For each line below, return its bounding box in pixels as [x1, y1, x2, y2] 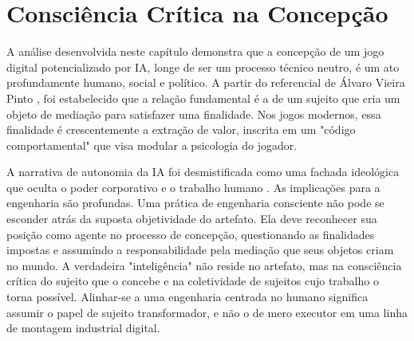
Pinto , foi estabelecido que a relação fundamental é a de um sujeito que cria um [6, 89, 400, 106]
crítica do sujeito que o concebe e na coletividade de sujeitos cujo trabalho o [6, 272, 379, 289]
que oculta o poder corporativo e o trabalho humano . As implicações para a [6, 178, 380, 195]
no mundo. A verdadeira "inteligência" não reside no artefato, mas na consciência [6, 257, 402, 273]
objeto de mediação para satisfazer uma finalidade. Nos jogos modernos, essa [6, 105, 381, 122]
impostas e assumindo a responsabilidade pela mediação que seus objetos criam [6, 241, 394, 258]
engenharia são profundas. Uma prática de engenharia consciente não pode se [6, 194, 384, 211]
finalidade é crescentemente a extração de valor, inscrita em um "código [6, 121, 356, 138]
